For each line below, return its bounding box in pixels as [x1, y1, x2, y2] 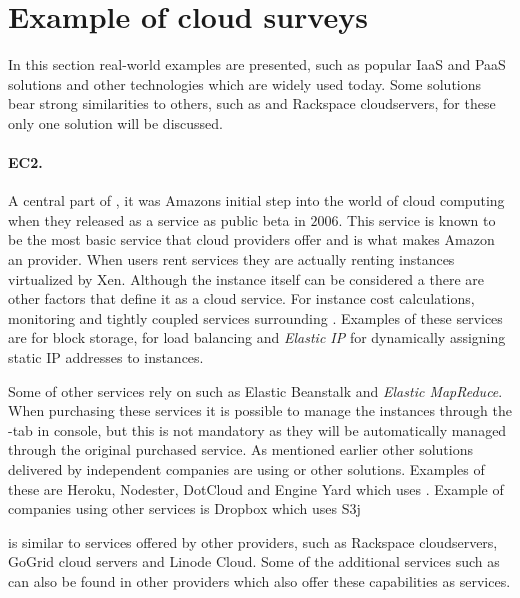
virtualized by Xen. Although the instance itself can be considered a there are [8, 268, 484, 289]
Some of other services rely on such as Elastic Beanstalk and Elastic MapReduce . [8, 380, 503, 401]
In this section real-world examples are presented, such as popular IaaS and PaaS [8, 54, 506, 75]
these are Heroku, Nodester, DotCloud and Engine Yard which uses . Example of [8, 478, 504, 499]
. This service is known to [338, 209, 496, 230]
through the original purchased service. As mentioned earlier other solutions [8, 439, 474, 460]
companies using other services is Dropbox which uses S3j [8, 498, 361, 519]
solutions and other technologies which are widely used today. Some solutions [8, 73, 482, 94]
